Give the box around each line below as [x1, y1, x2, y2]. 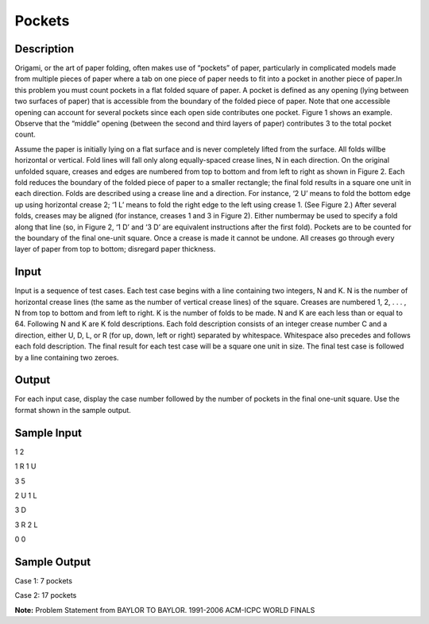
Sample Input [14, 426, 83, 440]
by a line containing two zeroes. [14, 352, 119, 362]
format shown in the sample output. [14, 405, 131, 414]
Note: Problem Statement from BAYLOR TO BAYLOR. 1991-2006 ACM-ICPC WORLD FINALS [14, 605, 315, 614]
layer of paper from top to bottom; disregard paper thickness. [14, 245, 216, 254]
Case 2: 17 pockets [14, 591, 77, 600]
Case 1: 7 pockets [14, 576, 73, 586]
